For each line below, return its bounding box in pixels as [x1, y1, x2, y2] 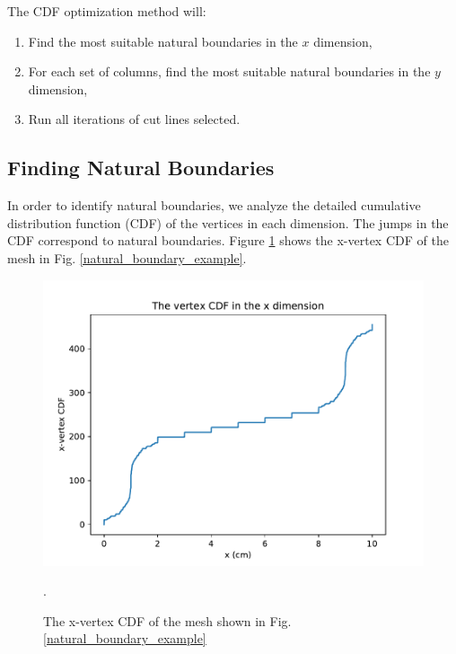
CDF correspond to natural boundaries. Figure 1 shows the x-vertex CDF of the [7, 231, 449, 250]
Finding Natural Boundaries [7, 154, 275, 181]
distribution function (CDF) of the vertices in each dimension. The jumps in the [7, 213, 449, 232]
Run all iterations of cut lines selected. [28, 110, 241, 128]
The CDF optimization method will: [7, 2, 206, 20]
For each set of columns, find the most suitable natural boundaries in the [28, 62, 431, 81]
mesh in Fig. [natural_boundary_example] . [7, 248, 247, 267]
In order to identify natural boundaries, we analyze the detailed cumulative [7, 196, 421, 215]
